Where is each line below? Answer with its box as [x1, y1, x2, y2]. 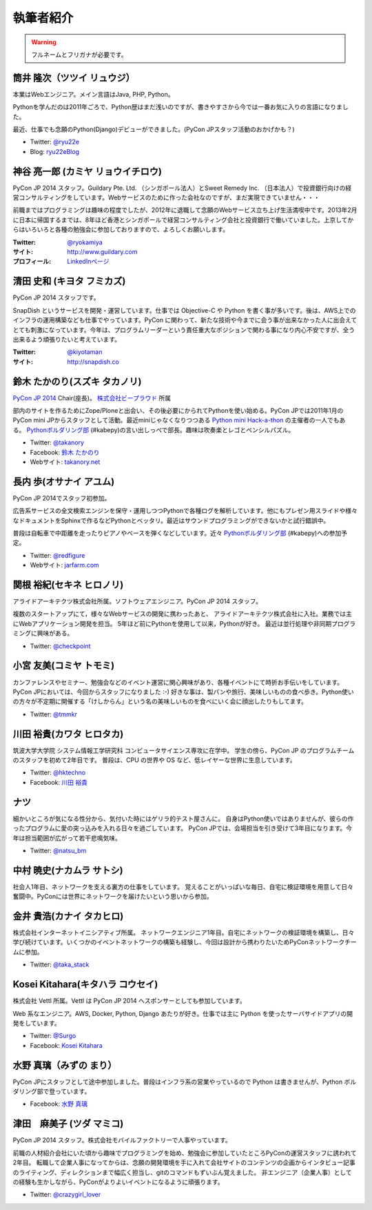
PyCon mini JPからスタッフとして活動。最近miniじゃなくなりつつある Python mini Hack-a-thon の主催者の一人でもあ [12, 416, 346, 425]
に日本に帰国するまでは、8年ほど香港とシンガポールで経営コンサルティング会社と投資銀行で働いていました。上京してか [12, 215, 354, 224]
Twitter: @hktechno [30, 768, 86, 777]
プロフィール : [12, 257, 52, 266]
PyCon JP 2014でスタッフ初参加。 [12, 494, 111, 502]
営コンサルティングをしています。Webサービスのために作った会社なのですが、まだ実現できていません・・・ [12, 193, 320, 202]
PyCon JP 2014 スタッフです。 [12, 293, 100, 302]
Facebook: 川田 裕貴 [30, 778, 87, 786]
